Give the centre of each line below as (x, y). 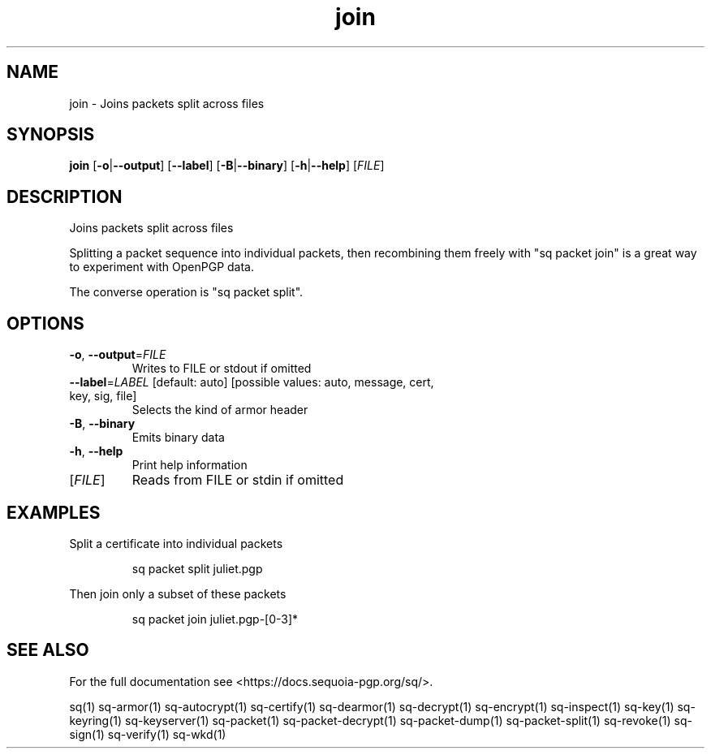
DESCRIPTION (65, 196)
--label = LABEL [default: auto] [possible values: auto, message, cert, (252, 382)
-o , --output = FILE (118, 355)
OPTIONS (45, 323)
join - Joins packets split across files (167, 103)
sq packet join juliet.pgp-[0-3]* (215, 619)
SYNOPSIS (51, 135)
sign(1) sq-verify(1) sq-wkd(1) (148, 734)
